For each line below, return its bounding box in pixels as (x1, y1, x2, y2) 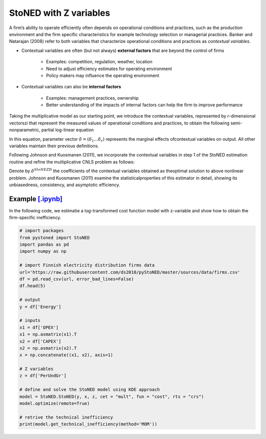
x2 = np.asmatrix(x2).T (19, 345, 77, 351)
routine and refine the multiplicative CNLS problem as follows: (9, 159, 135, 165)
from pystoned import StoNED (19, 235, 90, 240)
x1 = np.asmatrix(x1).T (19, 331, 77, 337)
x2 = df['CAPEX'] (19, 338, 62, 344)
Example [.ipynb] (9, 195, 63, 203)
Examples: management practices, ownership (46, 95, 139, 101)
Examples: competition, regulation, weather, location (46, 59, 153, 65)
